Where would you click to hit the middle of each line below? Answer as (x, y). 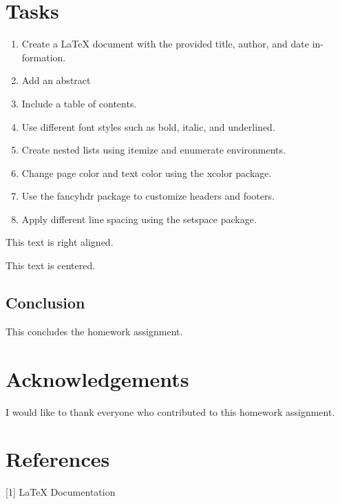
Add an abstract (56, 80)
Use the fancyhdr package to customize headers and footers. (148, 196)
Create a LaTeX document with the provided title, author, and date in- (173, 44)
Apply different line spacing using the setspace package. (139, 219)
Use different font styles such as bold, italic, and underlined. (148, 126)
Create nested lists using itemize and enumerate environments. (153, 150)
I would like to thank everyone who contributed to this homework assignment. (170, 411)
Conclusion (45, 303)
